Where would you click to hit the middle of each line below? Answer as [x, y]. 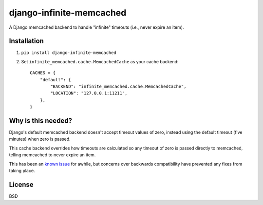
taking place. [22, 171]
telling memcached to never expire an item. [52, 155]
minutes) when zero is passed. [40, 139]
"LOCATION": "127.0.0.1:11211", [89, 93]
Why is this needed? [41, 121]
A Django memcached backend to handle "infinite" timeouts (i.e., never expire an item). [96, 27]
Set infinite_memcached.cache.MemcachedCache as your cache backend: [100, 61]
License [21, 184]
